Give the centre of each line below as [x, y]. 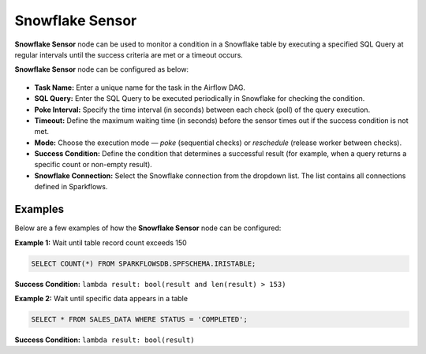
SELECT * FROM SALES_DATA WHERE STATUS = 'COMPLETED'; [139, 319]
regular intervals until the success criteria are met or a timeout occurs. [129, 54]
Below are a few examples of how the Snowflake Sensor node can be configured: [148, 228]
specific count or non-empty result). [93, 165]
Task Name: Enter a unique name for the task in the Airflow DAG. [140, 88]
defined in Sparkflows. [71, 187]
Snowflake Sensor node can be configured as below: [102, 69]
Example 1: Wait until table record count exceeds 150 [101, 242]
